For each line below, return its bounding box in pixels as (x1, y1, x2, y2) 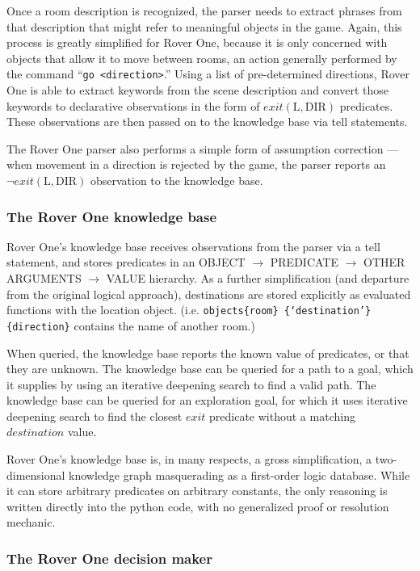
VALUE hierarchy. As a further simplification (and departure (106, 270, 409, 286)
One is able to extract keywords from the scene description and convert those (6, 82, 389, 99)
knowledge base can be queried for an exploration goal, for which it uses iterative (6, 392, 408, 409)
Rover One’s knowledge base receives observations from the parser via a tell (6, 237, 380, 254)
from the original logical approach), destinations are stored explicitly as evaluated (6, 285, 411, 302)
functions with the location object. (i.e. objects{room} (6, 301, 279, 318)
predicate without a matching (209, 407, 355, 424)
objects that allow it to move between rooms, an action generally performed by (6, 49, 397, 66)
